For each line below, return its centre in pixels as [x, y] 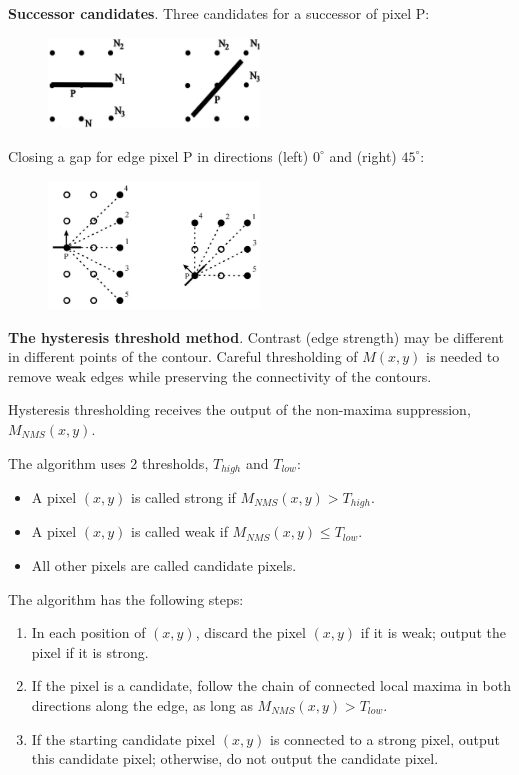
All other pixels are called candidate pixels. [164, 565]
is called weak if [179, 531]
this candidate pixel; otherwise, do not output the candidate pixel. [235, 758]
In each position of [88, 632]
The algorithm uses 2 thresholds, [108, 462]
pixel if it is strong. [90, 651]
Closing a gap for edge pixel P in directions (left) [158, 155]
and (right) [363, 155]
